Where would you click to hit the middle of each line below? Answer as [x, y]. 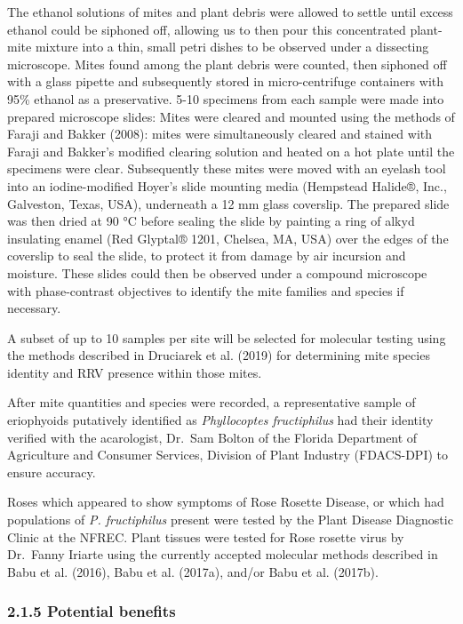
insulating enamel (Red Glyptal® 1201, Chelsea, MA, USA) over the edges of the [228, 238]
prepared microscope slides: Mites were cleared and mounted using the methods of [231, 116]
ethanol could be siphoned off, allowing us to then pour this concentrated [207, 29]
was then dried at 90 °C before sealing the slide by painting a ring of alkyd [211, 221]
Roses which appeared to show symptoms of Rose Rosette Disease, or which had [226, 502]
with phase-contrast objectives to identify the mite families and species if [206, 290]
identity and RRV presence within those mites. [135, 372]
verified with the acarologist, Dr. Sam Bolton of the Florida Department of [212, 437]
